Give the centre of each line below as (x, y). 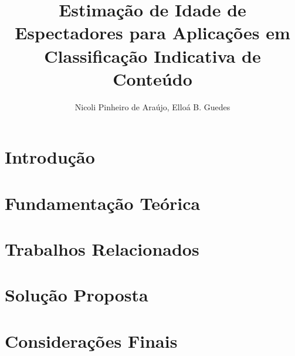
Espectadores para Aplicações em (152, 33)
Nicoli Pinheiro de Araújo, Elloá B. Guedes (152, 106)
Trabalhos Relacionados (102, 249)
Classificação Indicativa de (152, 55)
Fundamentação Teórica (103, 203)
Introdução (50, 157)
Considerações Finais (91, 340)
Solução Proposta (77, 295)
